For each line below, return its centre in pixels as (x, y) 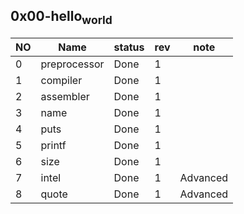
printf (53, 145)
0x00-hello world (61, 18)
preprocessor (72, 64)
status (129, 47)
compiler (61, 80)
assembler (65, 96)
